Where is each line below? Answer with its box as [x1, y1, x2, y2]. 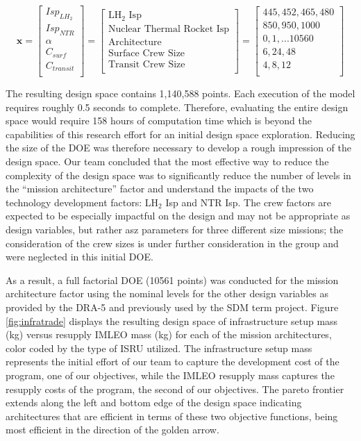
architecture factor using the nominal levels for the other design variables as [6, 286, 328, 301]
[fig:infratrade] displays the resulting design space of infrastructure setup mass [6, 313, 338, 328]
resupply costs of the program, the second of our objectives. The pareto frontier [6, 381, 344, 396]
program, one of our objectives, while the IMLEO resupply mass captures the [6, 367, 335, 382]
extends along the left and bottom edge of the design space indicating [6, 395, 302, 410]
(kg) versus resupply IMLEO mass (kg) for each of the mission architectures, [6, 327, 332, 342]
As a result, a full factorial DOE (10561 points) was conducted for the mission [6, 272, 339, 287]
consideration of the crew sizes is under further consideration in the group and [6, 235, 339, 250]
